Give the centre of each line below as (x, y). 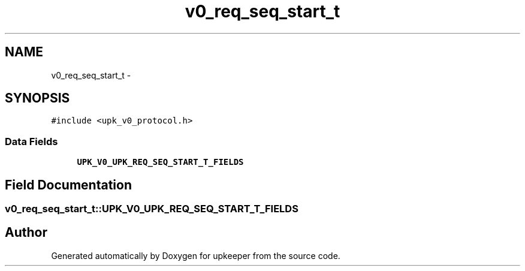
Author (26, 233)
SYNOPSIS (37, 98)
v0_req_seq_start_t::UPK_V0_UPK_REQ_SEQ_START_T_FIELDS (152, 209)
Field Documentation (68, 185)
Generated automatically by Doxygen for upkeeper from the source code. (196, 255)
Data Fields (31, 141)
